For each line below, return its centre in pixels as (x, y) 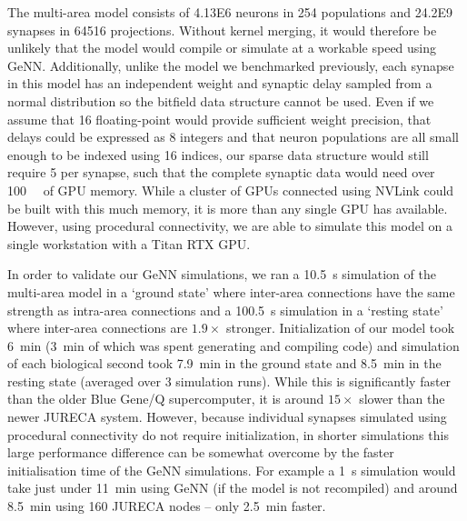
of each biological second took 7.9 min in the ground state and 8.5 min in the (224, 363)
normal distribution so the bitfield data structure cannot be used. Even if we (221, 100)
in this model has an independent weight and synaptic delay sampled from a (220, 83)
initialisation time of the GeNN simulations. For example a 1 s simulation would (232, 470)
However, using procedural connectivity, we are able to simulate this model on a (230, 226)
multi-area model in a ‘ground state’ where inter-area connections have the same (231, 291)
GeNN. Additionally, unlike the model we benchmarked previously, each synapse (231, 65)
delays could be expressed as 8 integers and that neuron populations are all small (233, 137)
